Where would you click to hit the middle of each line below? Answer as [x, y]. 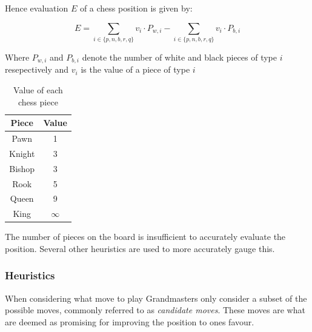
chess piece [38, 101]
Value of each [38, 89]
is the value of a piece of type [135, 69]
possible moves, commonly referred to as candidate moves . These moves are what [155, 310]
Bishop [22, 168]
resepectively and [37, 69]
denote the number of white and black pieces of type [180, 57]
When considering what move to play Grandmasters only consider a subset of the [156, 298]
